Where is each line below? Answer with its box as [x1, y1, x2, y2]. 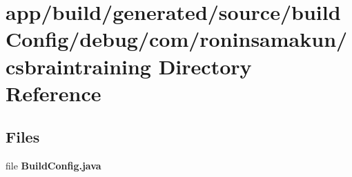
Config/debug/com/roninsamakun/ [6, 25, 348, 53]
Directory [158, 52, 252, 80]
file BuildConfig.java [6, 158, 101, 173]
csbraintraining [6, 52, 151, 80]
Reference [6, 79, 101, 107]
